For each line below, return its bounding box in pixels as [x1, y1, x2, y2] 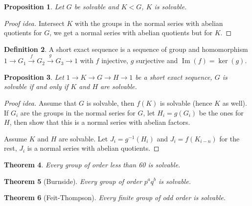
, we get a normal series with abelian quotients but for [49, 27, 213, 38]
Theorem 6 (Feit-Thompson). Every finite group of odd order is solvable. [4, 192, 226, 203]
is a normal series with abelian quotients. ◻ [27, 143, 160, 153]
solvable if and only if [4, 81, 69, 92]
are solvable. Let [58, 133, 108, 143]
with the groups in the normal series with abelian [75, 18, 223, 28]
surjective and [136, 55, 178, 66]
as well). [222, 97, 247, 108]
